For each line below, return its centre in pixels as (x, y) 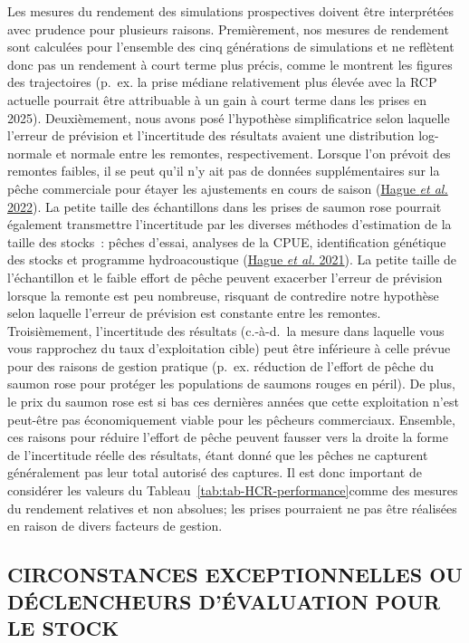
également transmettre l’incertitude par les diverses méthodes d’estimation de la (230, 224)
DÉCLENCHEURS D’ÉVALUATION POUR (224, 601)
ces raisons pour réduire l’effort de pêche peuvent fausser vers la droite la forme (228, 437)
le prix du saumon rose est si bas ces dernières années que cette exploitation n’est (233, 402)
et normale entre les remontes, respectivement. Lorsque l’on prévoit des (253, 153)
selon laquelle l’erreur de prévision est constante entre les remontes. (194, 313)
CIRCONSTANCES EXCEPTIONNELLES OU (235, 575)
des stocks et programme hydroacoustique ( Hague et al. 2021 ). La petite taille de (232, 259)
